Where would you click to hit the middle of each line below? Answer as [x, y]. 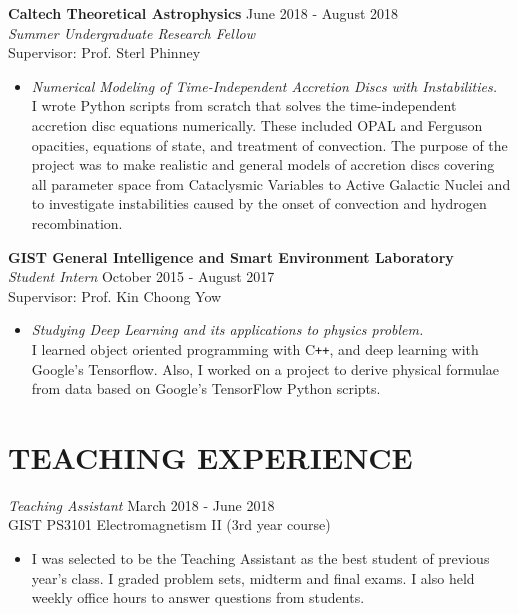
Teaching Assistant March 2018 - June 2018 [141, 504]
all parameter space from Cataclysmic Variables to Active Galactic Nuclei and [271, 183]
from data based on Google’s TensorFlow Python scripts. [206, 388]
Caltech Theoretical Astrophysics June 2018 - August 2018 [203, 13]
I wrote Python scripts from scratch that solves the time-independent [244, 105]
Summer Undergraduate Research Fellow [131, 32]
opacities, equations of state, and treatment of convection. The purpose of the [269, 144]
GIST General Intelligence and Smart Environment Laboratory [231, 256]
